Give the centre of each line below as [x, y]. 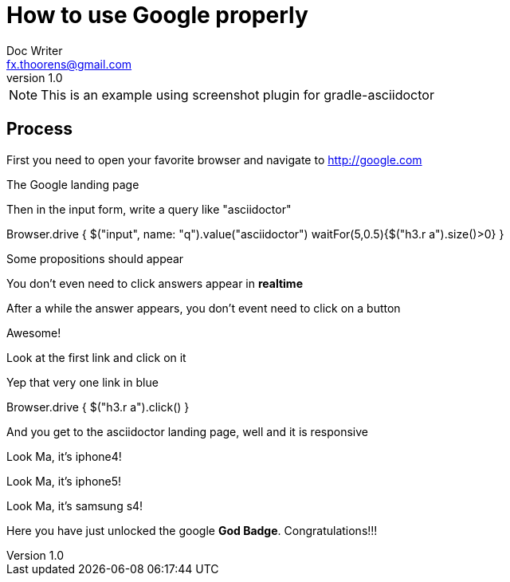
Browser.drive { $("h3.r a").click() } [98, 407]
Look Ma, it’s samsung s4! [75, 505]
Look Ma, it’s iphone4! [64, 456]
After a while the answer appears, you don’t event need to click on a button [204, 308]
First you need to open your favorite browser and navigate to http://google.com [214, 159]
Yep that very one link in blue [82, 382]
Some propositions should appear [95, 258]
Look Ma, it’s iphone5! [64, 481]
